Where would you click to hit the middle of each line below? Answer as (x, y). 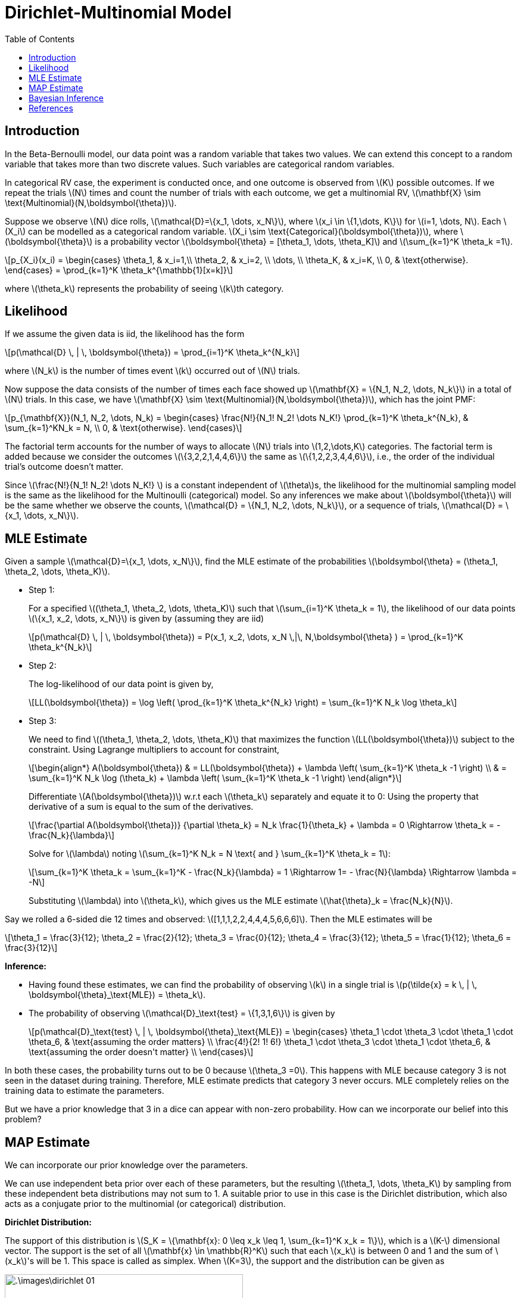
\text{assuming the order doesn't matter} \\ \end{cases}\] (141, 1052)
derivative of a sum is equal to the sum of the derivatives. (141, 807)
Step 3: (43, 721)
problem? (23, 1119)
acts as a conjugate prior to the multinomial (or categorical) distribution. (145, 1204)
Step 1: (42, 590)
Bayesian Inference (66, 98)
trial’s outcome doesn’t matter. (64, 467)
